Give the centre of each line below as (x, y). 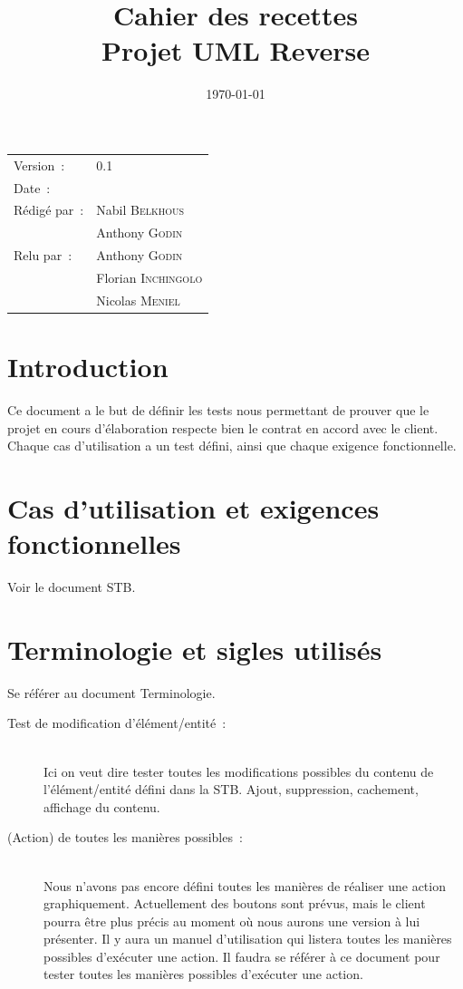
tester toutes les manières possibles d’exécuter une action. (203, 974)
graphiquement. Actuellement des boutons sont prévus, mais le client (235, 903)
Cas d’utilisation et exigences (193, 507)
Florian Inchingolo (150, 277)
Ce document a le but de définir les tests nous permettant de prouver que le (218, 409)
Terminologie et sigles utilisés (195, 649)
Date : (32, 187)
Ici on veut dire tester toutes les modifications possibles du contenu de (239, 771)
